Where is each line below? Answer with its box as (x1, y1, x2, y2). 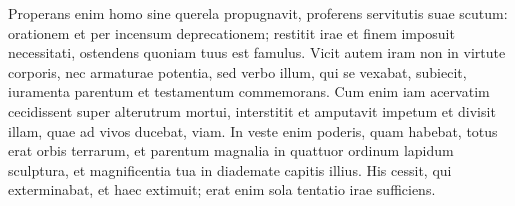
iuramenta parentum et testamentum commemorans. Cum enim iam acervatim (8, 81, 490, 102)
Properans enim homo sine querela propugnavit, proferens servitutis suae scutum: (8, 3, 508, 23)
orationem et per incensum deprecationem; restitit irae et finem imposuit (8, 22, 455, 43)
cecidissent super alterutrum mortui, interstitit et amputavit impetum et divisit (8, 100, 496, 121)
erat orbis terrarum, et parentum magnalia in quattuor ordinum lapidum (8, 140, 454, 161)
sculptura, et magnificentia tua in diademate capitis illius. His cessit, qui (8, 159, 452, 180)
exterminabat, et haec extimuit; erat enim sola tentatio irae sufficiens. (8, 179, 436, 200)
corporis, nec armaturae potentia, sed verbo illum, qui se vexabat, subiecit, (8, 61, 467, 82)
